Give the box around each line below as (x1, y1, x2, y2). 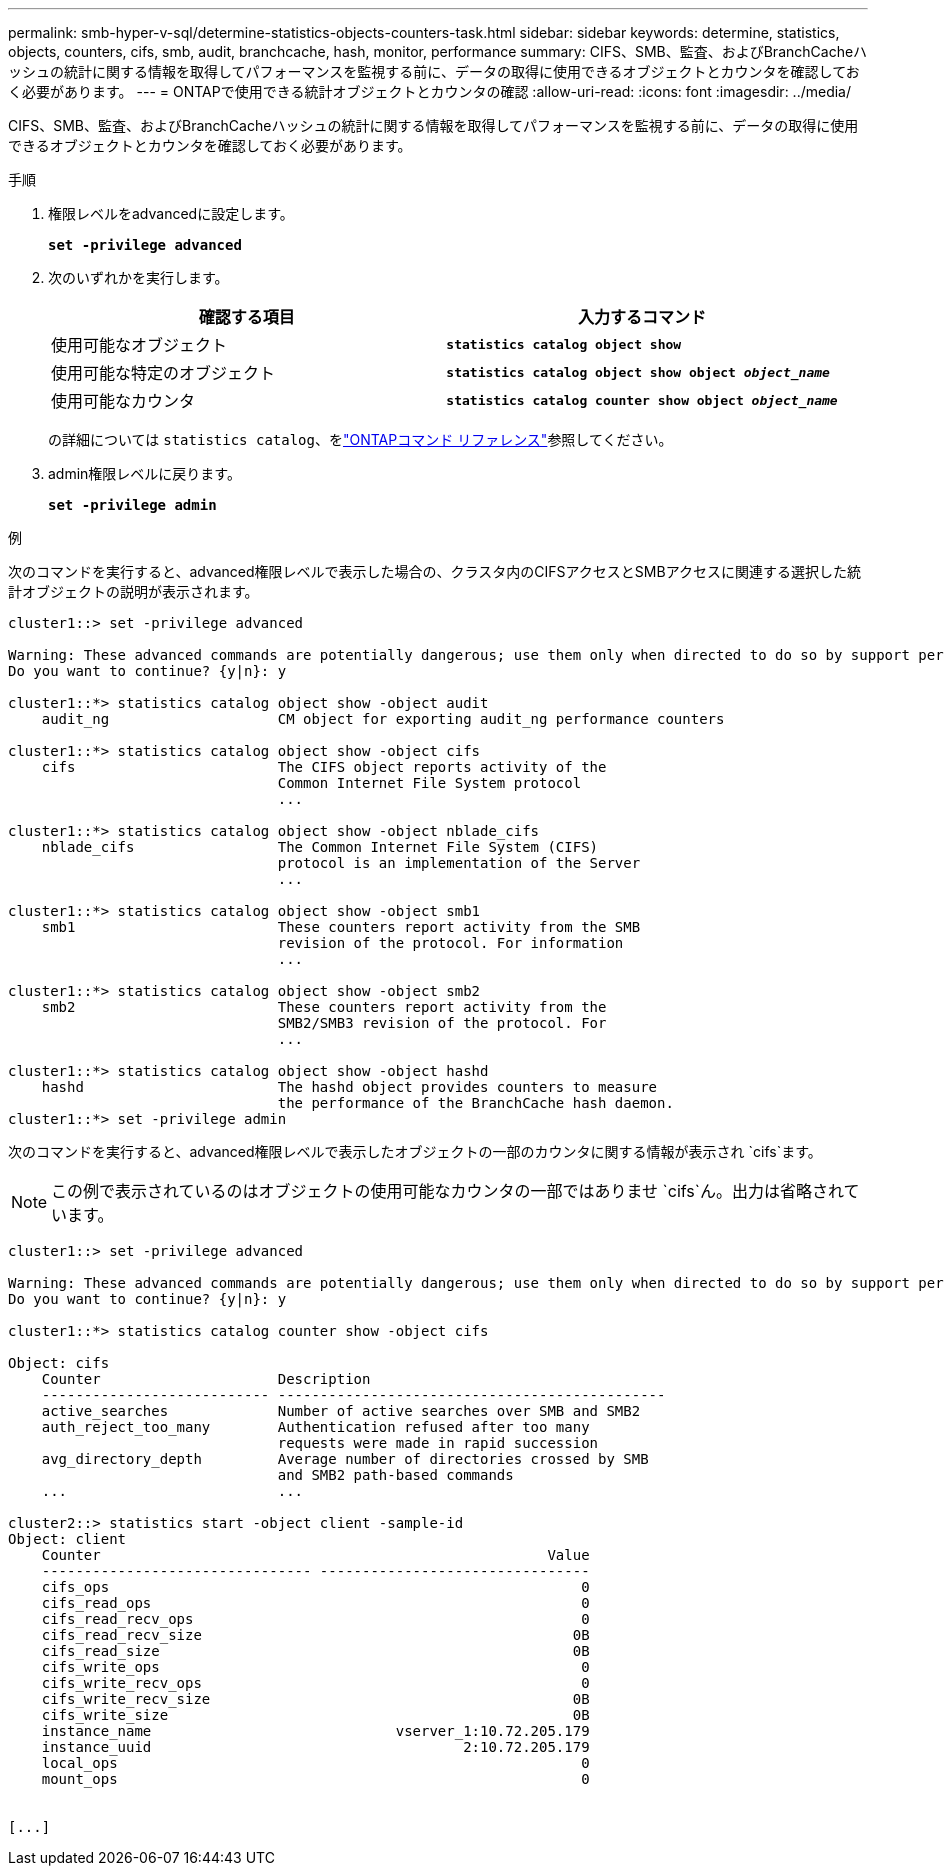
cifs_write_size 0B (41, 1707, 590, 1723)
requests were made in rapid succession (277, 1435, 599, 1451)
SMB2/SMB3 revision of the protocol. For (277, 1015, 607, 1031)
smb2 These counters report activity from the (41, 999, 607, 1015)
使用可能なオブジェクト (51, 335, 228, 355)
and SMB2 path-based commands (277, 1467, 514, 1483)
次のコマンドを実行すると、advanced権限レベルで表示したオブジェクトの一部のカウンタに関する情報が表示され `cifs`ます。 (8, 1143, 822, 1160)
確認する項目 (198, 307, 295, 327)
